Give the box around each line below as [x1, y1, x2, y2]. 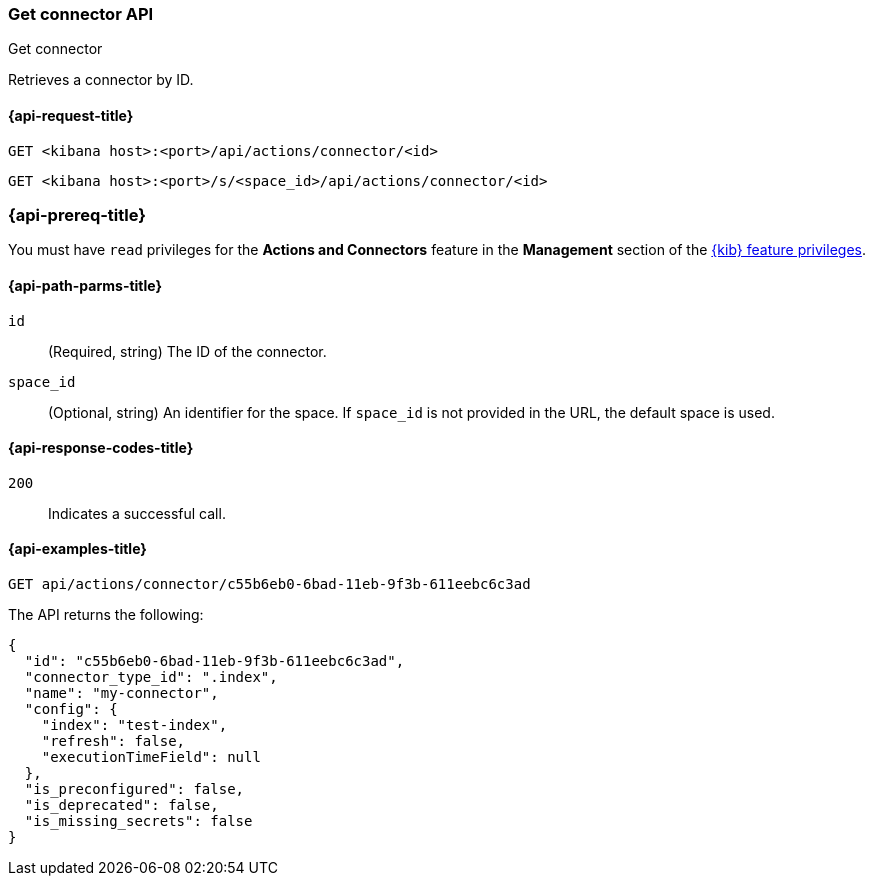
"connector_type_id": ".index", [24, 669, 278, 685]
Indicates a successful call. [48, 504, 226, 522]
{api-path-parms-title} [8, 276, 163, 294]
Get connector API [8, 4, 154, 24]
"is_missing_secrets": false [24, 813, 253, 829]
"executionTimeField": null [41, 749, 261, 765]
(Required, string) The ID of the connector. [48, 342, 327, 360]
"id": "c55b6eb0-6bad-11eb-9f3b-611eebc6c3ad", [24, 653, 405, 669]
